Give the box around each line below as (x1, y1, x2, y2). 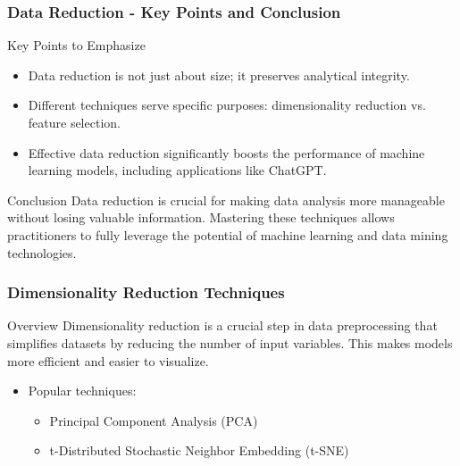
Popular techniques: (28, 381, 137, 400)
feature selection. (28, 113, 121, 131)
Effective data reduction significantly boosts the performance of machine (28, 143, 425, 162)
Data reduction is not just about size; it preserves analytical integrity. (28, 65, 410, 84)
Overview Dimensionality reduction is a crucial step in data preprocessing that (7, 316, 438, 335)
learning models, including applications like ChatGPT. (28, 161, 327, 179)
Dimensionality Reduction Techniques (7, 281, 285, 304)
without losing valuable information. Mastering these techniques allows (7, 208, 395, 227)
